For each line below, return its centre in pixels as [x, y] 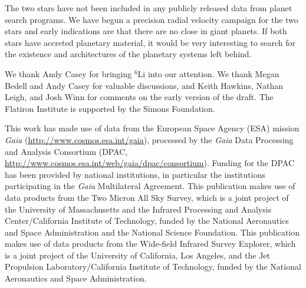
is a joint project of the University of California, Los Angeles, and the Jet [137, 255]
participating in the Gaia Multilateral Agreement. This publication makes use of [150, 186]
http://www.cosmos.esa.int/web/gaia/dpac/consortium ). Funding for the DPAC [150, 163]
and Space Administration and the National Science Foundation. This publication [152, 232]
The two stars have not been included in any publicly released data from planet [149, 8]
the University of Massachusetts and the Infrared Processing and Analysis [138, 209]
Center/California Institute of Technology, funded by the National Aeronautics [147, 221]
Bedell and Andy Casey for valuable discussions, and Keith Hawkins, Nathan [144, 85]
